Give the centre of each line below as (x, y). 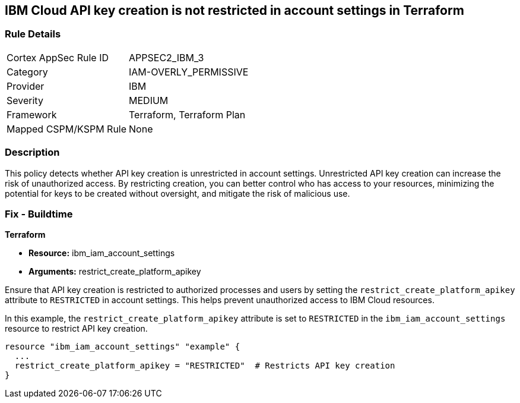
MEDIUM (149, 100)
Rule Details (33, 34)
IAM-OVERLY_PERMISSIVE (189, 72)
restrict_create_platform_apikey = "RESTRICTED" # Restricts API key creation (205, 366)
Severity (25, 100)
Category (27, 72)
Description (32, 152)
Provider (26, 86)
